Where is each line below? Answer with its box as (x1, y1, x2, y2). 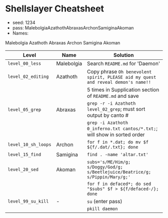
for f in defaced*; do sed (86, 181, 151, 187)
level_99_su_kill (7, 198, 49, 204)
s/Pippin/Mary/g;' (86, 174, 131, 180)
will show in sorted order (86, 131, 145, 138)
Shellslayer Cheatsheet (5, 3, 104, 14)
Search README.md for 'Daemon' (86, 60, 160, 67)
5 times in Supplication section (86, 86, 159, 93)
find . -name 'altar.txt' (86, 152, 149, 157)
